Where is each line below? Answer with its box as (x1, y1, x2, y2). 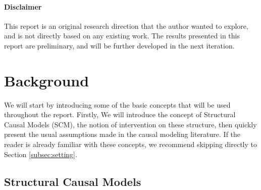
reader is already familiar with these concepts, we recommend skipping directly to (4, 139, 257, 150)
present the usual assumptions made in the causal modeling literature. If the (4, 129, 241, 139)
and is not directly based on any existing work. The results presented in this (4, 30, 240, 41)
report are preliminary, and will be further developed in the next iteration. (4, 40, 235, 51)
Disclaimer (4, 1, 42, 12)
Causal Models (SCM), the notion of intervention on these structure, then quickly (4, 119, 257, 129)
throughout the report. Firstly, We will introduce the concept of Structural (4, 109, 236, 120)
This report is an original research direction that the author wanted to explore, (4, 20, 248, 31)
